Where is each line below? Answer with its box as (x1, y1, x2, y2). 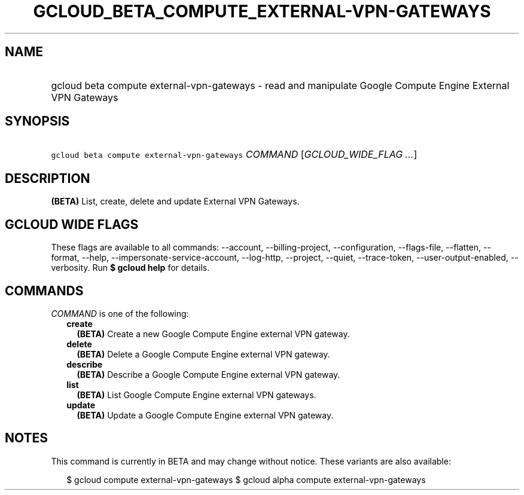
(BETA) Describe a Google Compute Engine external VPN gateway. (77, 369, 340, 380)
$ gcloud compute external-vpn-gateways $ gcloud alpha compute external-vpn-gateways (66, 474, 426, 485)
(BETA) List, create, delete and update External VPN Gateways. (51, 196, 300, 207)
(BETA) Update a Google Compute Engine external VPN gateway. (77, 410, 334, 420)
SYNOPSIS (5, 114, 70, 129)
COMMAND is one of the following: (51, 308, 189, 319)
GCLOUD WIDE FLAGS (5, 216, 139, 232)
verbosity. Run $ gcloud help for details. (51, 262, 210, 273)
